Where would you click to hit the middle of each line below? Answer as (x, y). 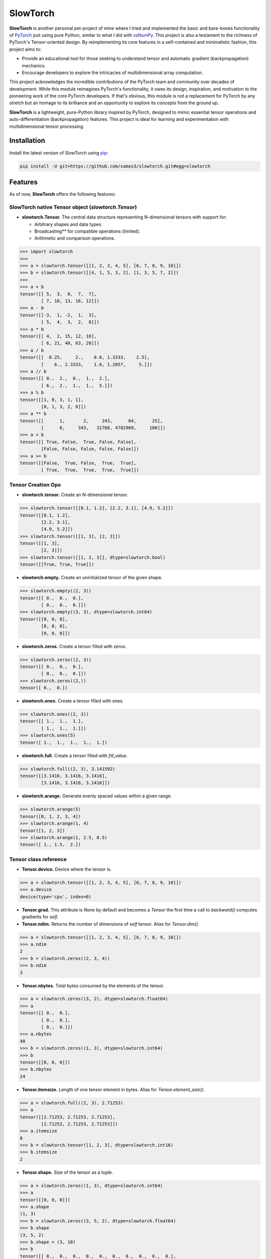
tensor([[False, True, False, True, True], (78, 463)
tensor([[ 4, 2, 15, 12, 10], (58, 336)
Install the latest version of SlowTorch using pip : (59, 153)
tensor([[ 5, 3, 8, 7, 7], (58, 294)
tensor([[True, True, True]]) (57, 565)
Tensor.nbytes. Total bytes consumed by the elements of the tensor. (93, 986)
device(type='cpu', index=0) (56, 897)
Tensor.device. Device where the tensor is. (67, 869)
